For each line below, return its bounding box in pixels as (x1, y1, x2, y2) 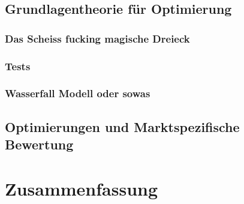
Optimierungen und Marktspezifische (5, 117, 240, 136)
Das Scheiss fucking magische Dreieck (5, 31, 190, 46)
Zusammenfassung (5, 176, 158, 200)
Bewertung (5, 135, 74, 154)
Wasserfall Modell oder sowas (5, 86, 150, 101)
